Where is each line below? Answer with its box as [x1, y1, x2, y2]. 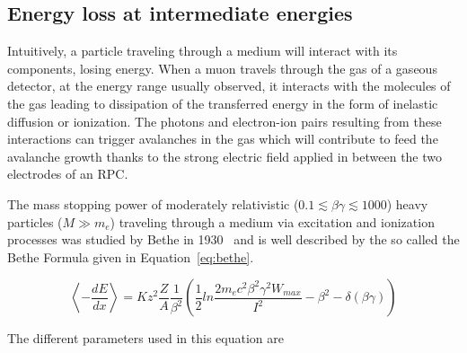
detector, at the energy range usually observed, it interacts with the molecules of [7, 76, 451, 95]
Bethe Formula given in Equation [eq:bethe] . [7, 247, 254, 266]
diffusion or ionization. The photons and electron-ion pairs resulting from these [7, 111, 442, 130]
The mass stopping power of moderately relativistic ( [7, 194, 299, 213]
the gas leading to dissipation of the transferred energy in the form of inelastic [7, 93, 438, 112]
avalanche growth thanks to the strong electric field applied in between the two [7, 146, 443, 165]
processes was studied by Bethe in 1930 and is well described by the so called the [7, 230, 460, 249]
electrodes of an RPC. [7, 164, 128, 183]
